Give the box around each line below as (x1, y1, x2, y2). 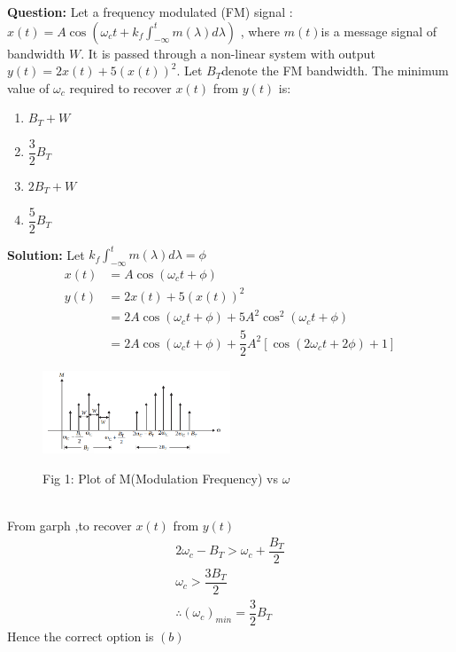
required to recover (69, 78, 172, 97)
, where (240, 21, 281, 40)
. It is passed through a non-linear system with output (81, 43, 375, 62)
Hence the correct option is (7, 627, 154, 646)
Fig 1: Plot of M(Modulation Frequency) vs (43, 469, 278, 488)
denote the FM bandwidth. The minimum (221, 61, 449, 80)
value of (7, 78, 50, 97)
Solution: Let (7, 245, 85, 263)
